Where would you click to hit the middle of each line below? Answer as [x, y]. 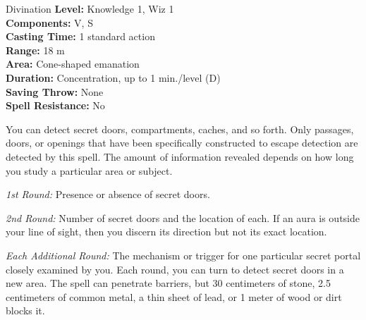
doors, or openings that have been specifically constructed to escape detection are [182, 143]
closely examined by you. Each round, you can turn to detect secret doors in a [175, 269]
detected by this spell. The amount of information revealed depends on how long [180, 156]
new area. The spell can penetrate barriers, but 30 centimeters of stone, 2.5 [168, 283]
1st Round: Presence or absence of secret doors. [108, 194]
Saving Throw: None [55, 91]
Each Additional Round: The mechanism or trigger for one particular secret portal [183, 255]
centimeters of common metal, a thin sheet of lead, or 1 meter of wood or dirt [174, 296]
